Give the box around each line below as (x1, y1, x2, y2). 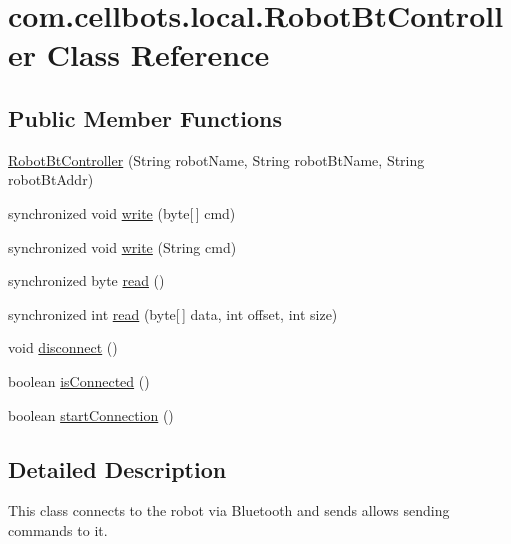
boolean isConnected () (8, 370, 150, 391)
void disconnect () (8, 337, 118, 358)
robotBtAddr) (8, 169, 94, 190)
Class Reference (46, 34, 270, 75)
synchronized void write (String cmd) (8, 236, 237, 257)
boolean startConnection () (8, 404, 174, 425)
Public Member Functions (8, 102, 282, 133)
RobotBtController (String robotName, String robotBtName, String (8, 149, 425, 170)
